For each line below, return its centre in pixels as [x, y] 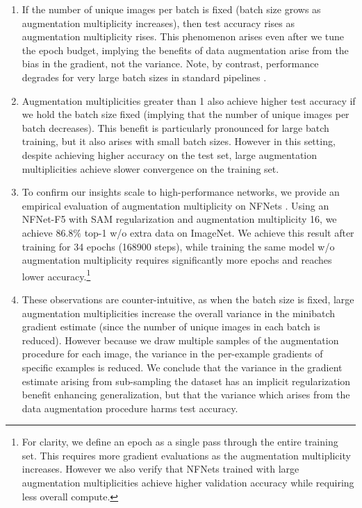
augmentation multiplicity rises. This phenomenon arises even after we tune [183, 36]
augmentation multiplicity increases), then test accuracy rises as [158, 23]
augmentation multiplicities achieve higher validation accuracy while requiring [188, 483]
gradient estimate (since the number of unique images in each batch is [171, 327]
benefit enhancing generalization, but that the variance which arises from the [186, 395]
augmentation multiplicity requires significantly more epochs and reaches [177, 260]
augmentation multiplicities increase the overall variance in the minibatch [179, 313]
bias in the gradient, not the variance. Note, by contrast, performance [170, 63]
